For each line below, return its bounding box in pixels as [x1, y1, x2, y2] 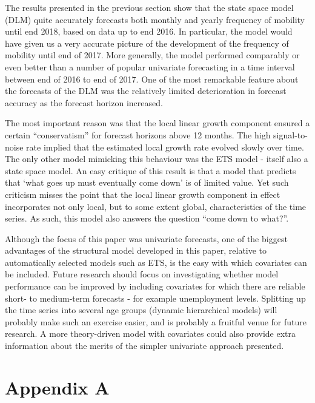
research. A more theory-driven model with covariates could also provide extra [5, 327, 296, 340]
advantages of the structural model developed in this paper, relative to [5, 244, 267, 257]
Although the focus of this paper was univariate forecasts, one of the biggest [5, 232, 288, 245]
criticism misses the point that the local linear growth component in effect [5, 188, 280, 200]
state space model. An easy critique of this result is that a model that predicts [5, 164, 296, 177]
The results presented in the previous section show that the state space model [5, 1, 294, 13]
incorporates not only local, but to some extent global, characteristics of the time [5, 200, 307, 212]
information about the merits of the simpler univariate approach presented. [5, 339, 284, 352]
